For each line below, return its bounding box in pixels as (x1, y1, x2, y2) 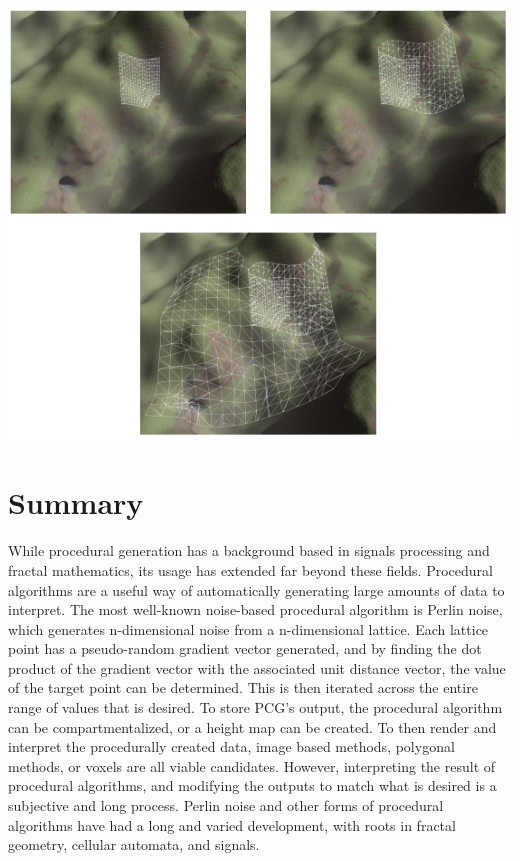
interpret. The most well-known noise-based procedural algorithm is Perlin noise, (8, 599, 503, 620)
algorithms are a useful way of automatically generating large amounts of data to (8, 579, 505, 600)
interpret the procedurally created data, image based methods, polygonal (8, 736, 455, 757)
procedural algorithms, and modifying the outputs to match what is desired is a (8, 775, 497, 796)
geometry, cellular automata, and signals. (8, 834, 260, 855)
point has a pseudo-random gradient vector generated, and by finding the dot (8, 638, 482, 659)
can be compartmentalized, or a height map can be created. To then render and (8, 716, 497, 737)
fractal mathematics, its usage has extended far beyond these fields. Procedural (8, 559, 493, 580)
